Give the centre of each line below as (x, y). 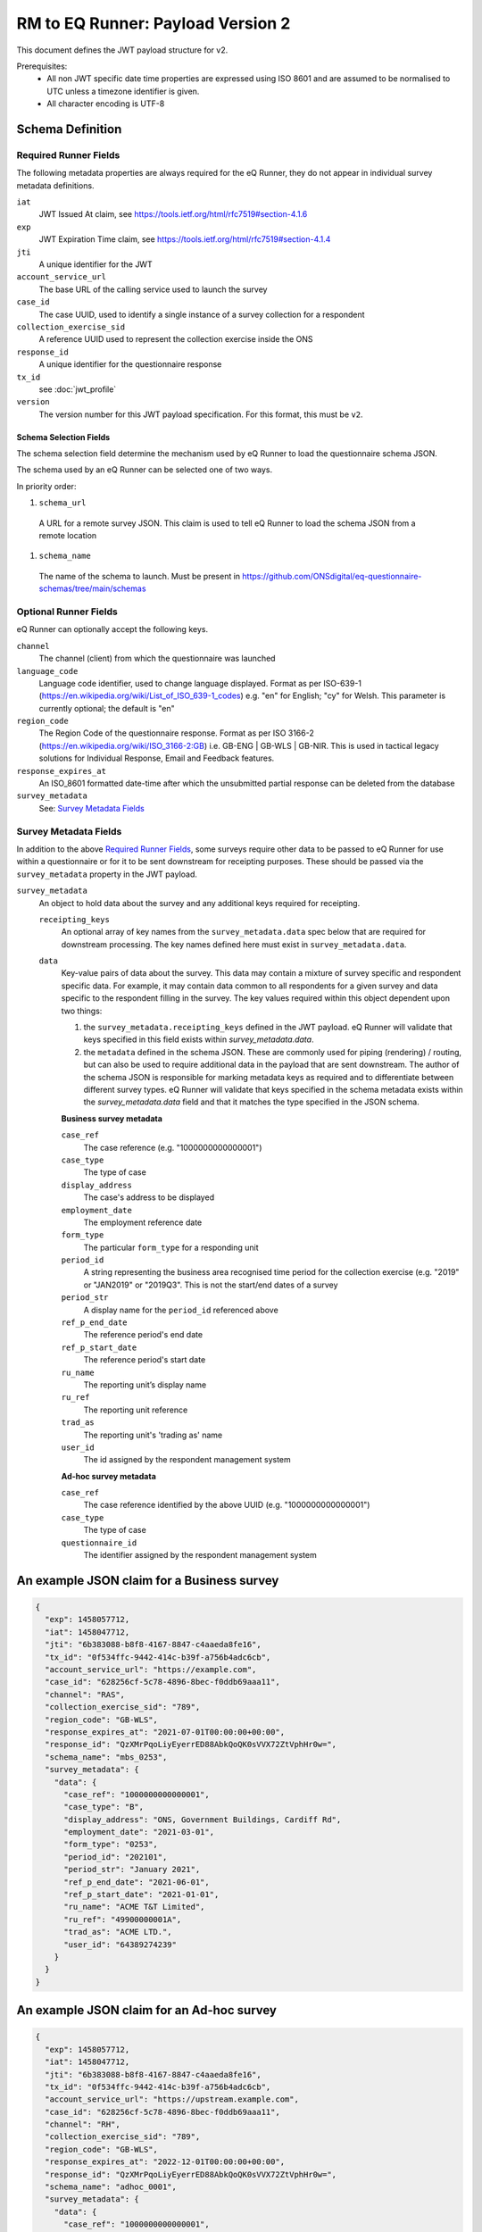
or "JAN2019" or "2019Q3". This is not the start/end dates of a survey (211, 1285)
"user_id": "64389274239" (120, 1945)
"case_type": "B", (104, 1807)
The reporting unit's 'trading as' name (153, 1435)
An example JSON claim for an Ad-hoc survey (146, 2010)
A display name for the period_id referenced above (181, 1310)
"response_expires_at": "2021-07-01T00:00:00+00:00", (165, 1732)
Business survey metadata (112, 1118)
